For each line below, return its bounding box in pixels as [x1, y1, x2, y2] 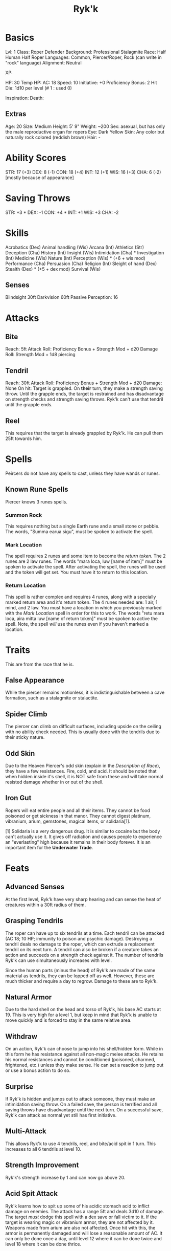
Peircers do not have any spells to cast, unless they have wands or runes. [5, 470, 160, 476]
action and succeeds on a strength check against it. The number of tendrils [5, 952, 163, 958]
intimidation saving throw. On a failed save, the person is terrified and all [5, 1101, 157, 1108]
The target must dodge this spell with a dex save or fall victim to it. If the [5, 1214, 157, 1220]
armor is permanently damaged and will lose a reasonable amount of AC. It [5, 1230, 163, 1236]
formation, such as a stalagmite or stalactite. [5, 695, 99, 701]
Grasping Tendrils [5, 916, 64, 925]
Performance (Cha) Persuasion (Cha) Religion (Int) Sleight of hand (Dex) [5, 260, 157, 267]
